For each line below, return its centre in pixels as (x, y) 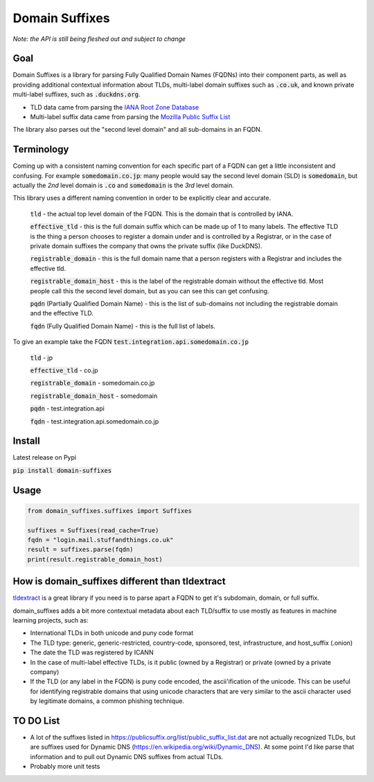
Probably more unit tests (65, 767)
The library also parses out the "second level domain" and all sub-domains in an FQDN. (137, 130)
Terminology (41, 149)
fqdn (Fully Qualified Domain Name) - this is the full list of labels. (123, 326)
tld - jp (42, 358)
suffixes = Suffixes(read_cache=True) (93, 530)
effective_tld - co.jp (64, 370)
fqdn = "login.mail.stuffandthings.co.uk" (100, 540)
